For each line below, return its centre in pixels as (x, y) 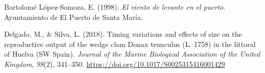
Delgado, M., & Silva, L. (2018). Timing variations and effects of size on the (123, 34)
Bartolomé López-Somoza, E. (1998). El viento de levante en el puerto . (115, 7)
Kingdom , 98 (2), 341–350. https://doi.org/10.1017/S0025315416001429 (115, 64)
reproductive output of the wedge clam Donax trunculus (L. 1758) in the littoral (130, 44)
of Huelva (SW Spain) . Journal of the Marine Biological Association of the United (132, 54)
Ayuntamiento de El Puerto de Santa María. (74, 17)
